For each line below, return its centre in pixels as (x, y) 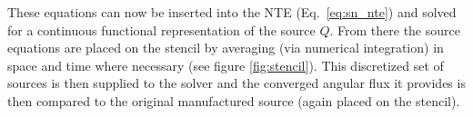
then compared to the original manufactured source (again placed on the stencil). (234, 100)
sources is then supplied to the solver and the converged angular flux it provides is (236, 83)
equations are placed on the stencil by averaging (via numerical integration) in (226, 48)
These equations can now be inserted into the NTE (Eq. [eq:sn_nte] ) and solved (232, 12)
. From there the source (395, 29)
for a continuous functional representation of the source (161, 29)
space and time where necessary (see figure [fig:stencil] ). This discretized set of (226, 65)
